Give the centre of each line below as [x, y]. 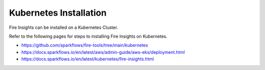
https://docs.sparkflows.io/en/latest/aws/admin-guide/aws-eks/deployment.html [103, 52]
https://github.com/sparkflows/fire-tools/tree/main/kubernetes [85, 45]
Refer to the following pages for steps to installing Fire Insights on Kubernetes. [88, 36]
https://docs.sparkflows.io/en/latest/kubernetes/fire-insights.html [88, 59]
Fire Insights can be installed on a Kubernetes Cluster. [64, 27]
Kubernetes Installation [58, 13]
